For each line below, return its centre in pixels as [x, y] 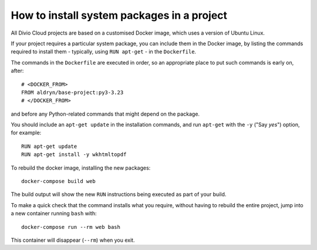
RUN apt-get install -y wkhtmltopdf [74, 155]
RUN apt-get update [49, 146]
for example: [26, 133]
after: [17, 71]
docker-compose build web [59, 181]
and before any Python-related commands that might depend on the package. [105, 114]
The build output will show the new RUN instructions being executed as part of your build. [119, 194]
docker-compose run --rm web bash [71, 227]
